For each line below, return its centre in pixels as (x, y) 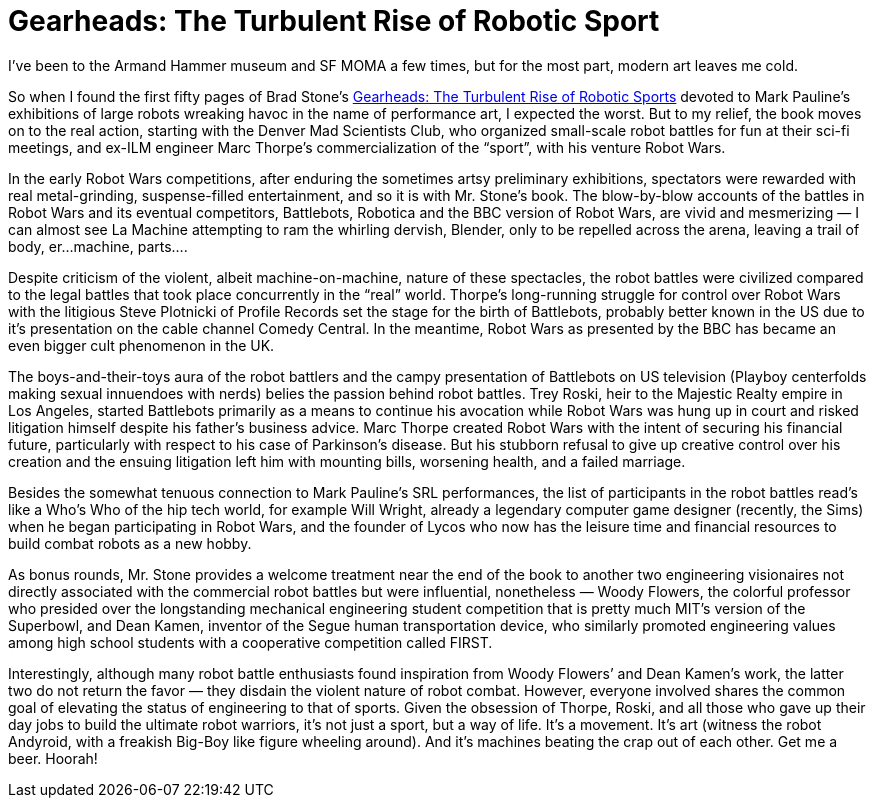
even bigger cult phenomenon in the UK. (141, 345)
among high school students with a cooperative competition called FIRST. (250, 642)
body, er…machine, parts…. (98, 246)
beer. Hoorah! (53, 758)
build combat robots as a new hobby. (130, 543)
